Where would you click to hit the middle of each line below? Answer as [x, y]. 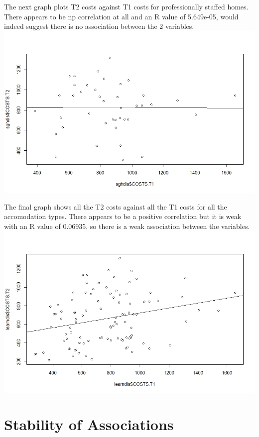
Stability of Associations [89, 424]
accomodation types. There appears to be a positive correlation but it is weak [123, 216]
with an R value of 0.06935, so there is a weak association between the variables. [127, 226]
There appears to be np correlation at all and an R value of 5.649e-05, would [121, 16]
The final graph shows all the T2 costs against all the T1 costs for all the [116, 206]
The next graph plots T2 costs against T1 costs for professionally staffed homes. [126, 6]
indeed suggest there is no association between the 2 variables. [99, 26]
